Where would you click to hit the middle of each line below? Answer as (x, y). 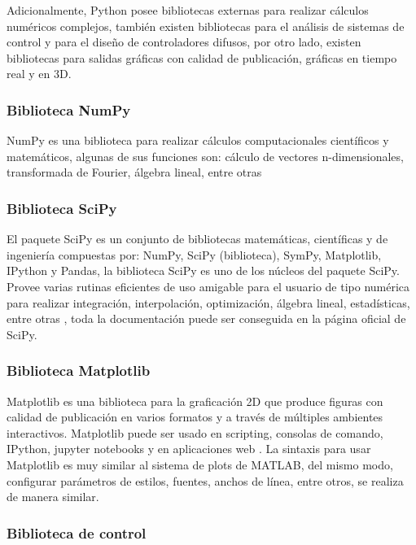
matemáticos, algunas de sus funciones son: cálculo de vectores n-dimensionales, (205, 156)
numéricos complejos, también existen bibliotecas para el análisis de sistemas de (206, 26)
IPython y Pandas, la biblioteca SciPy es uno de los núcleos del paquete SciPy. (203, 270)
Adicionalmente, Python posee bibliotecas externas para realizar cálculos (188, 10)
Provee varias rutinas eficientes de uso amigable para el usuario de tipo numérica (208, 286)
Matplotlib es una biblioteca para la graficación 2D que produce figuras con (195, 401)
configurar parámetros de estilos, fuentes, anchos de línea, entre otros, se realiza (205, 480)
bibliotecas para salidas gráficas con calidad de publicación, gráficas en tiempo (202, 57)
